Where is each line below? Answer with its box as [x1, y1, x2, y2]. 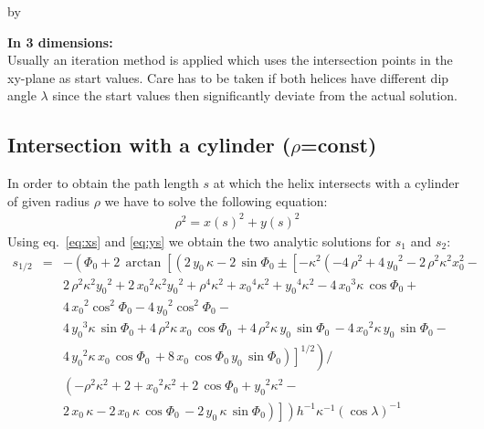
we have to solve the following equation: [104, 191, 328, 210]
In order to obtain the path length [7, 173, 199, 193]
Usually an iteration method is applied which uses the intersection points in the [7, 50, 453, 69]
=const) [300, 131, 377, 159]
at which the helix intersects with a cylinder [213, 173, 459, 193]
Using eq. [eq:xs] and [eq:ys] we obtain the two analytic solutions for [7, 231, 392, 250]
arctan [125, 256, 162, 269]
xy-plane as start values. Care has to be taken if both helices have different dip [7, 68, 449, 87]
